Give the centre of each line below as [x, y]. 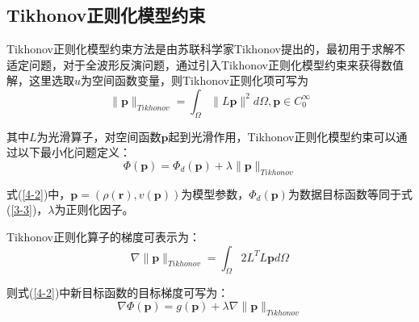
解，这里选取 [40, 80]
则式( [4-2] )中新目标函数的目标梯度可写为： [118, 293]
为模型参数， [215, 193]
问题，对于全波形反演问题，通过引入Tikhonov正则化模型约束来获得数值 [216, 64]
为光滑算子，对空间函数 [99, 136]
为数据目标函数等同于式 [350, 193]
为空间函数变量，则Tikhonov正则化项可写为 [195, 80]
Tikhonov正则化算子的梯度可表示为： [103, 236]
